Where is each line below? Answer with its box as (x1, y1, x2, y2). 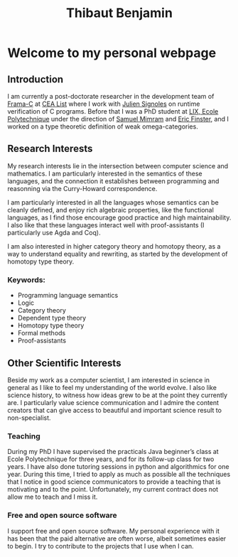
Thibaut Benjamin (66, 5, 173, 21)
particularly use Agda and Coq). (7, 228, 101, 237)
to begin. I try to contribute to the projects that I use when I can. (7, 541, 194, 550)
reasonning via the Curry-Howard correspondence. (7, 184, 158, 193)
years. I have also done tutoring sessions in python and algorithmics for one (7, 463, 229, 471)
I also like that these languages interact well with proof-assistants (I (7, 220, 205, 229)
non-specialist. (7, 413, 51, 422)
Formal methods (17, 329, 66, 337)
